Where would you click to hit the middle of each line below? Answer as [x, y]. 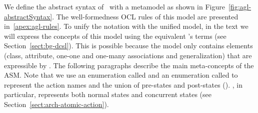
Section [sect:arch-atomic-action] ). [56, 104]
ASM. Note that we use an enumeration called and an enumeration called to [121, 75]
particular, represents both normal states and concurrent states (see [108, 94]
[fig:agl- [240, 6]
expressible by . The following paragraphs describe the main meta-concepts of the [129, 65]
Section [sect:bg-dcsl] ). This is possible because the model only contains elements [128, 46]
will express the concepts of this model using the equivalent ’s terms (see [115, 36]
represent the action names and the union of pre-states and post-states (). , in [123, 84]
